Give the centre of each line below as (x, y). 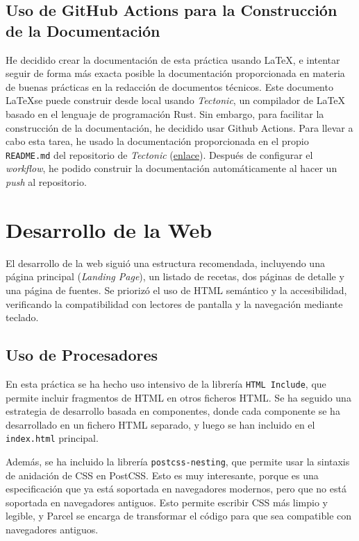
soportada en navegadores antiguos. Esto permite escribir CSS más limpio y (167, 502)
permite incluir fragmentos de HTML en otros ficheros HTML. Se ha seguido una (178, 397)
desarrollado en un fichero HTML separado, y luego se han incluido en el (160, 424)
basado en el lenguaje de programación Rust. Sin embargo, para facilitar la (165, 113)
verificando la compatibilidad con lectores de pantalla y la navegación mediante (174, 303)
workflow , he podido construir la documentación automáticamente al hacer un (172, 168)
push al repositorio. (46, 182)
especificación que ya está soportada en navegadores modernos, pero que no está (176, 489)
